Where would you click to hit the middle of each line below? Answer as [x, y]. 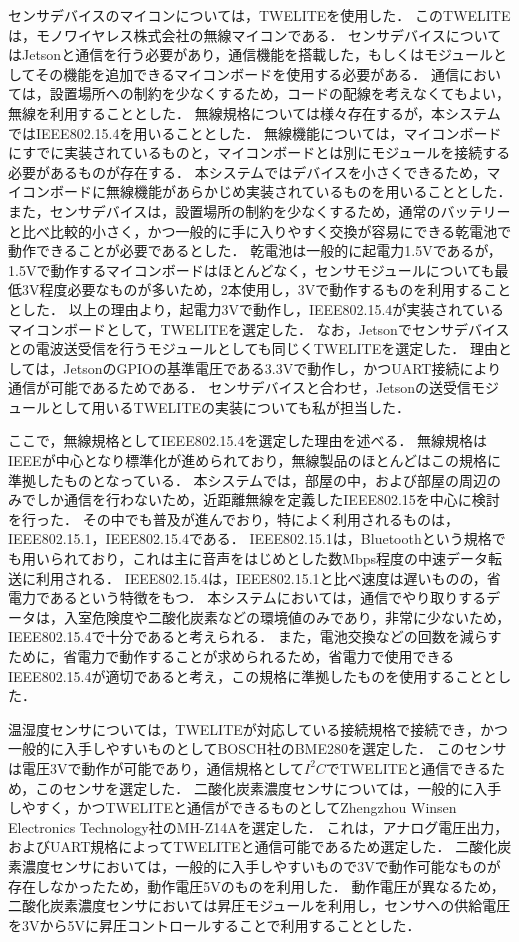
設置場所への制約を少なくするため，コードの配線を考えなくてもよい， [279, 93]
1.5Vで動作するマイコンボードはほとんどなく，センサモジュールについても [251, 269]
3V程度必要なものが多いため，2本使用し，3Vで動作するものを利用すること [266, 289]
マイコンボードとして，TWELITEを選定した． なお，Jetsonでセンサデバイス [259, 328]
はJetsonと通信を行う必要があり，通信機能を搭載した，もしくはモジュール [250, 54]
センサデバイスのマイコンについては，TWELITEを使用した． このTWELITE [259, 15]
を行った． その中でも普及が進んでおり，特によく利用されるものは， [233, 518]
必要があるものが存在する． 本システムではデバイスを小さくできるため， [247, 171]
